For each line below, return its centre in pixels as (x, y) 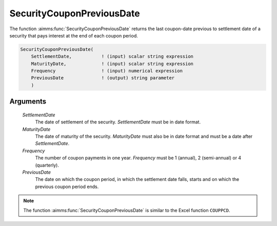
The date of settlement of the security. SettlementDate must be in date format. (118, 122)
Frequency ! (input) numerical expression (107, 71)
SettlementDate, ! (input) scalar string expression (112, 57)
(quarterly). (47, 165)
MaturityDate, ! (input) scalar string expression (112, 64)
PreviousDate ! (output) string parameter (103, 78)
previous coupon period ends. (67, 187)
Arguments (28, 102)
